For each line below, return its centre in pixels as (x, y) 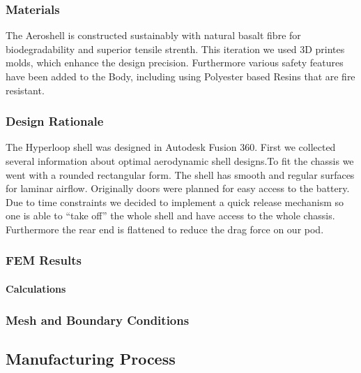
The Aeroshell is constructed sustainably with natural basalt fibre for (153, 35)
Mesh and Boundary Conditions (98, 320)
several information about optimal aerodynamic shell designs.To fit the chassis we (180, 161)
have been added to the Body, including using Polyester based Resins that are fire (180, 76)
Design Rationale (55, 121)
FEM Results (44, 260)
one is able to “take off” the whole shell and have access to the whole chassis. (170, 215)
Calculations (36, 288)
